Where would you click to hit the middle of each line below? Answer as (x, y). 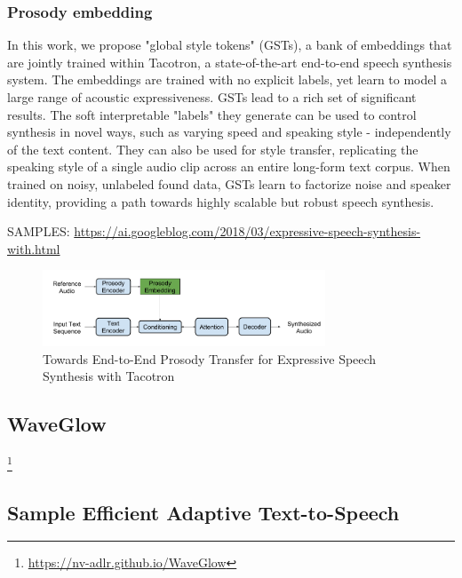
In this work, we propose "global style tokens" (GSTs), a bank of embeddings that (230, 45)
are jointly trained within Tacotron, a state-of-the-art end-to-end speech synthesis (230, 62)
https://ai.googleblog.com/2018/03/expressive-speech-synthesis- (247, 231)
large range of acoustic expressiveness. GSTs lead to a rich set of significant (212, 97)
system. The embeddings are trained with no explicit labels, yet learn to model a (227, 79)
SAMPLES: (39, 231)
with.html (34, 248)
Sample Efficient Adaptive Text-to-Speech (203, 512)
